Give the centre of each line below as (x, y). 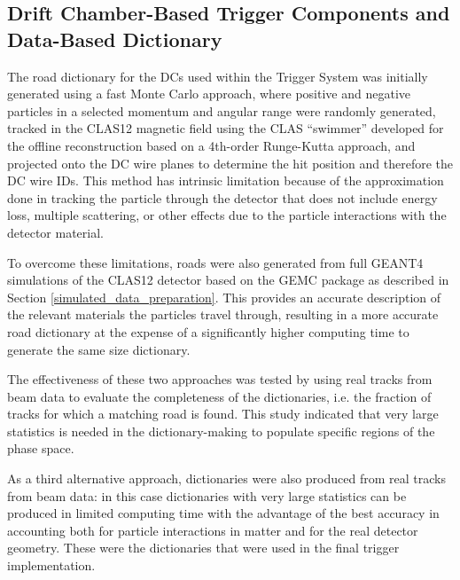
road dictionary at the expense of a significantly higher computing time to (208, 331)
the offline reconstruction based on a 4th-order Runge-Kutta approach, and (211, 145)
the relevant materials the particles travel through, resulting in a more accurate (223, 314)
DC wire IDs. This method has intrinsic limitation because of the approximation (226, 180)
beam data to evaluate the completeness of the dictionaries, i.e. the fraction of (219, 396)
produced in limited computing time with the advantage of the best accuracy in (223, 513)
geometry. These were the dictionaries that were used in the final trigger (203, 548)
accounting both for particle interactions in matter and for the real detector (213, 530)
